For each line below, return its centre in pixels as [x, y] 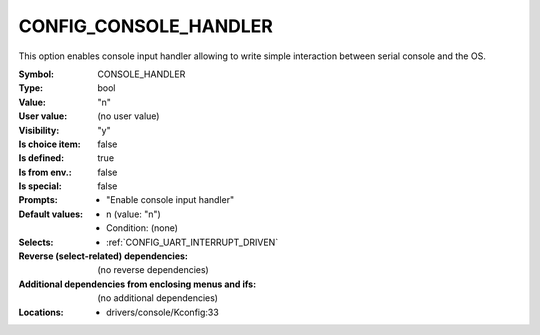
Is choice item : [49, 144]
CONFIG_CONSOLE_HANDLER [146, 26]
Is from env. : [45, 172]
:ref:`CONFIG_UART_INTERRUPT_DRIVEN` [192, 242]
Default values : [51, 214]
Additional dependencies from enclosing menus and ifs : [137, 284]
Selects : [36, 242]
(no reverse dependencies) [153, 270]
